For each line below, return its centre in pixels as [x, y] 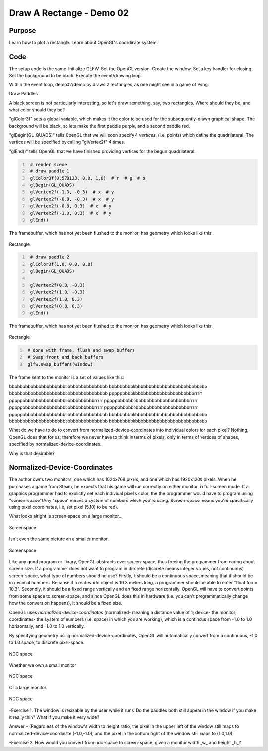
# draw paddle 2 [50, 257]
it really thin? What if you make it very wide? [54, 717]
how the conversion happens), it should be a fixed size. [66, 603]
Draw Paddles [24, 94]
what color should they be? [37, 110]
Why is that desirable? [32, 453]
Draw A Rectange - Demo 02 [69, 13]
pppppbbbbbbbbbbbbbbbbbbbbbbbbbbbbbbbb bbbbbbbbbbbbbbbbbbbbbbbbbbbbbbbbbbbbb [108, 414]
